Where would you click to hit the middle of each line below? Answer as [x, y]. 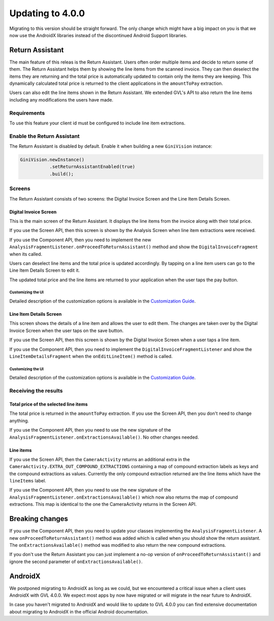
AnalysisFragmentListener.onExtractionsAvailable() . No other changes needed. [104, 437]
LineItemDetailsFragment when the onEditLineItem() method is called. [91, 356]
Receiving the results [36, 391]
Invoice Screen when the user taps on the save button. [66, 331]
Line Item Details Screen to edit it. [45, 270]
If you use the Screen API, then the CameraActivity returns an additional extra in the [100, 459]
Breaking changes [39, 519]
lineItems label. [28, 481]
